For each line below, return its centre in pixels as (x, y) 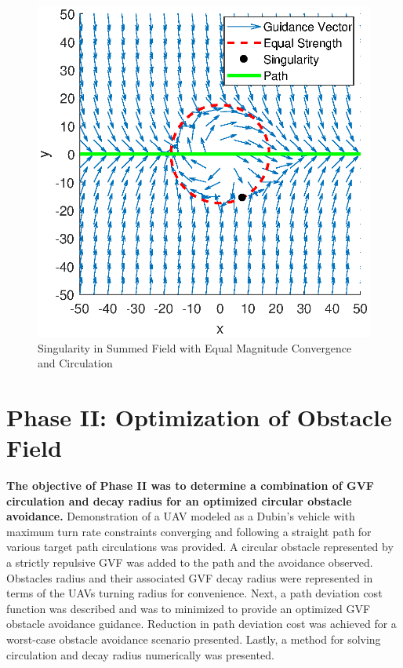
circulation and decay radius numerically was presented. (140, 654)
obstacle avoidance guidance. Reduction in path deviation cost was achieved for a (201, 624)
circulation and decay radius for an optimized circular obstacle (179, 500)
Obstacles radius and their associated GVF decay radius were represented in (190, 577)
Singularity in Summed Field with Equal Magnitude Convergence (195, 347)
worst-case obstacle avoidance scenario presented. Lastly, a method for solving (194, 639)
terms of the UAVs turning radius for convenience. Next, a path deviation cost (194, 593)
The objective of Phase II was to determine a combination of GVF (190, 485)
